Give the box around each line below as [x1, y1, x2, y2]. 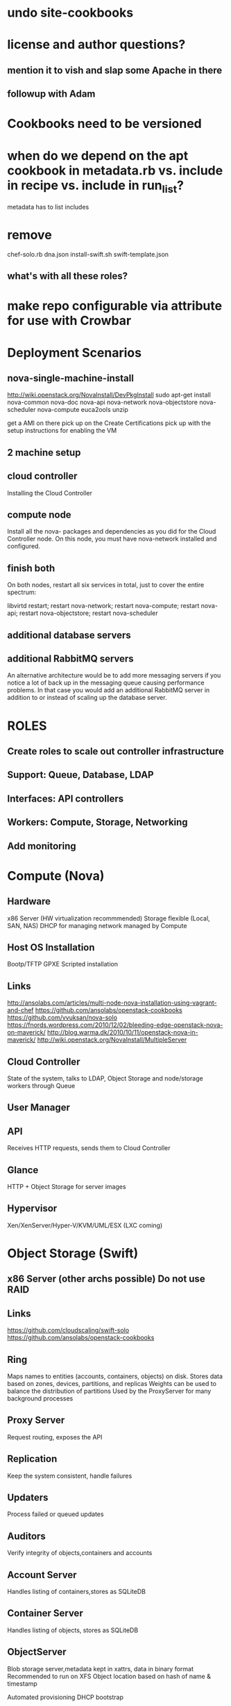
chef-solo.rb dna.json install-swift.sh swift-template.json [7, 250, 169, 258]
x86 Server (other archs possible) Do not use [7, 1273, 206, 1285]
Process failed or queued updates [7, 1510, 104, 1518]
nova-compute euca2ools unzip [37, 406, 128, 414]
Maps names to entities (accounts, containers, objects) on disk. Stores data [7, 1372, 223, 1380]
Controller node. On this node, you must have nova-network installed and [7, 534, 217, 543]
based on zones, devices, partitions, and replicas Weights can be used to [7, 1380, 217, 1388]
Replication [7, 1453, 58, 1465]
